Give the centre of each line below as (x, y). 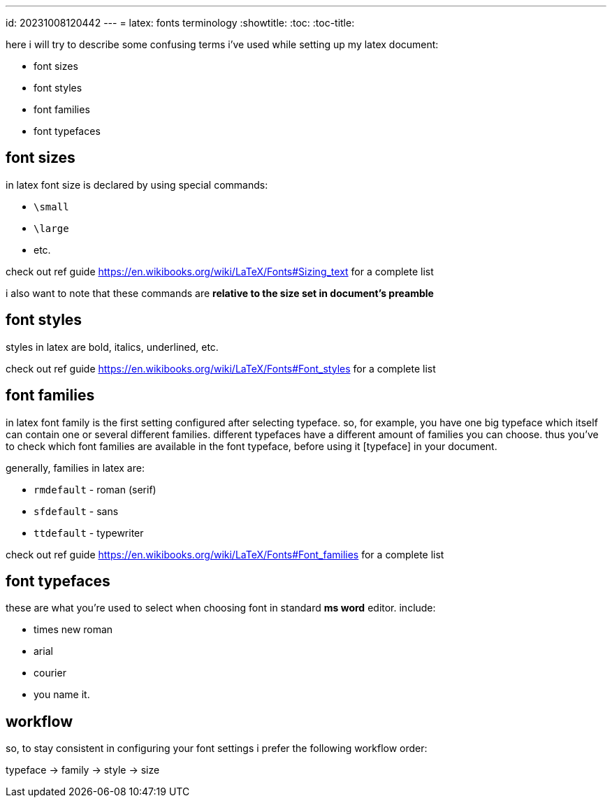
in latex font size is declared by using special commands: (137, 185)
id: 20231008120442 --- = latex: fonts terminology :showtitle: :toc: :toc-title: (180, 23)
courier (50, 673)
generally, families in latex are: (75, 468)
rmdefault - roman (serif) (95, 489)
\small (51, 207)
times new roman (73, 630)
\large (51, 228)
